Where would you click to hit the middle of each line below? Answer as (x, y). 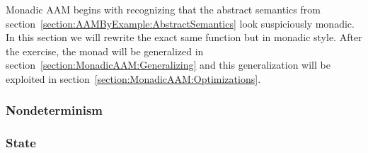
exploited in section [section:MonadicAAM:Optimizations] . (133, 78)
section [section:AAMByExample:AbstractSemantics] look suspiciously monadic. (180, 23)
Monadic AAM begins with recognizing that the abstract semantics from (163, 9)
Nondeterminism (54, 110)
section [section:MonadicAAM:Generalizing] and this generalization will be (168, 65)
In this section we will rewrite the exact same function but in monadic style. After (184, 37)
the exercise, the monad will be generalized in (105, 51)
